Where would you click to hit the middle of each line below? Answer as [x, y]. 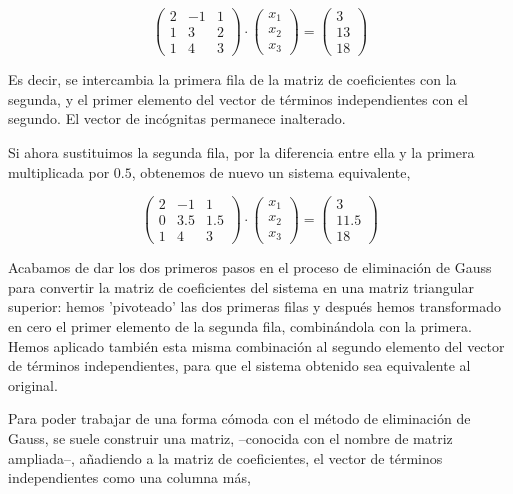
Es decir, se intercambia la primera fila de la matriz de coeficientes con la [232, 79]
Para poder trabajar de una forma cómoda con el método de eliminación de [239, 418]
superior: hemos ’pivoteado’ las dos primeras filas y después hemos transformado [254, 306]
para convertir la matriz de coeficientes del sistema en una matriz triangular [241, 286]
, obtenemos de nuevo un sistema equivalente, [271, 171]
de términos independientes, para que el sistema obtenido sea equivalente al [239, 365]
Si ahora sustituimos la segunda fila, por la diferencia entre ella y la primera [241, 151]
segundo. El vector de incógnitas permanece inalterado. [177, 118]
